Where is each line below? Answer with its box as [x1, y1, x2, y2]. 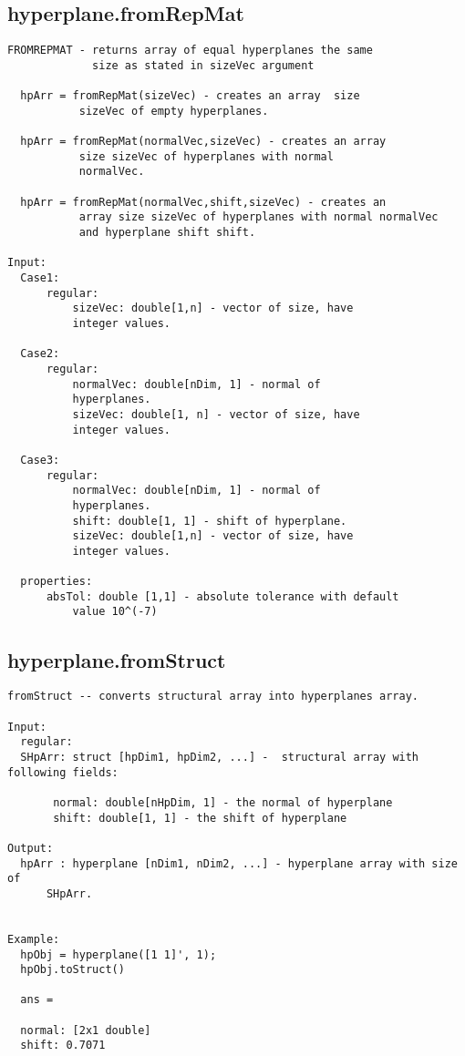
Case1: [20, 272, 60, 285]
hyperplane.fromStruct [7, 645, 226, 673]
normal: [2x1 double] [20, 1023, 151, 1037]
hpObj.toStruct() [20, 963, 125, 977]
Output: [7, 841, 54, 855]
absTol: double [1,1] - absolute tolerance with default [46, 590, 399, 603]
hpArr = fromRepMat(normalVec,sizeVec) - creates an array [20, 135, 387, 149]
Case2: [20, 347, 60, 361]
